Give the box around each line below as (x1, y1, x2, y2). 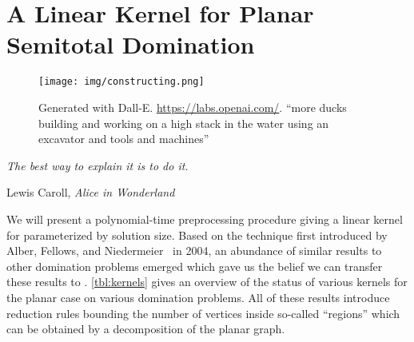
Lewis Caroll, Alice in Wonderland (6, 184, 175, 201)
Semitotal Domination (6, 28, 255, 61)
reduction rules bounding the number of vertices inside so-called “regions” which (6, 304, 400, 321)
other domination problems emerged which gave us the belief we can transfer (6, 257, 383, 274)
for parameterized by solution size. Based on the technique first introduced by (6, 226, 388, 243)
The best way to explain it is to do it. (6, 157, 189, 173)
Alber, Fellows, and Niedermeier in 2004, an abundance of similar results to (6, 242, 382, 259)
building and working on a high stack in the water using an (38, 114, 329, 131)
